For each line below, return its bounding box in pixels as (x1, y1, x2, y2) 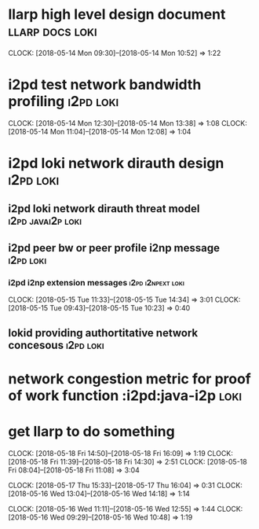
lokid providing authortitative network (8, 326, 199, 340)
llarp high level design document (8, 6, 226, 24)
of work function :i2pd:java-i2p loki (8, 387, 242, 404)
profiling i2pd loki (8, 93, 119, 111)
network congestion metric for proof (8, 369, 251, 388)
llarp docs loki (8, 22, 97, 40)
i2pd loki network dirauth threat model (8, 202, 200, 215)
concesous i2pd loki (8, 338, 104, 351)
